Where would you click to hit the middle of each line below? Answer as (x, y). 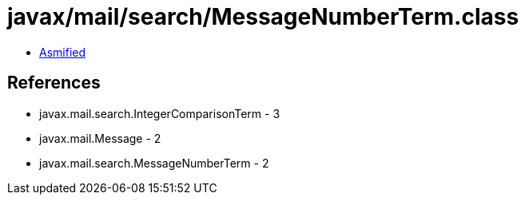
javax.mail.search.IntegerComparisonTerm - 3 (160, 113)
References (54, 83)
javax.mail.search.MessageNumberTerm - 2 (154, 163)
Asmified (63, 52)
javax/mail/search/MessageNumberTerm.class (263, 17)
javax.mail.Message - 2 (100, 138)
